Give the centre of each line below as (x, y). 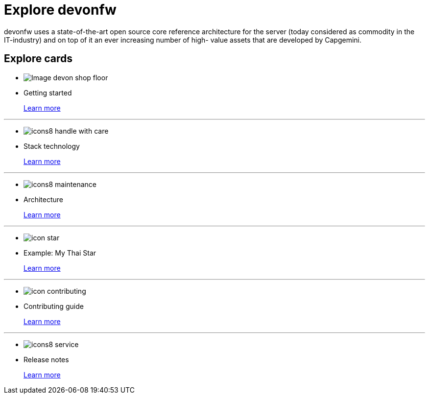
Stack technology (52, 146)
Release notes (46, 359)
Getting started (48, 93)
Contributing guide (54, 306)
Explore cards (38, 59)
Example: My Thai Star (60, 253)
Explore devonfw (60, 10)
